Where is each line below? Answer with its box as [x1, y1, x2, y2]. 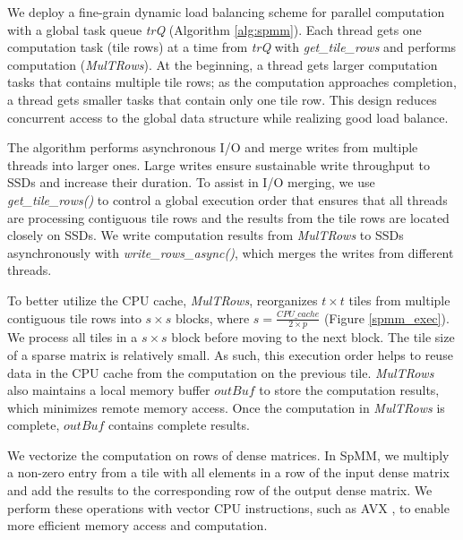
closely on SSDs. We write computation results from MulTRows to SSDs [7, 226, 404, 244]
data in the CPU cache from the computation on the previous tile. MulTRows [7, 363, 434, 381]
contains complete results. [108, 416, 250, 434]
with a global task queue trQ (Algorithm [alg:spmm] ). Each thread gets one [7, 20, 422, 39]
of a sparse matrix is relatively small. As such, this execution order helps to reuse [7, 345, 453, 364]
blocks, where [175, 308, 250, 327]
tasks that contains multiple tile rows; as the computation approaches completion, [7, 73, 457, 91]
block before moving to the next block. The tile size [171, 328, 455, 347]
